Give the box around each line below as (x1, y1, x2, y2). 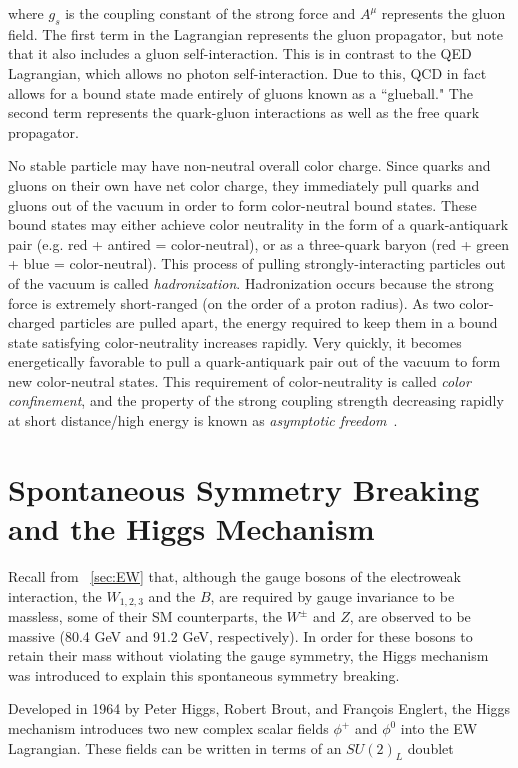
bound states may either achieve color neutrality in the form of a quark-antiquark (8, 214, 509, 235)
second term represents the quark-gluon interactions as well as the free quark (8, 102, 480, 123)
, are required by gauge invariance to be (210, 585, 455, 606)
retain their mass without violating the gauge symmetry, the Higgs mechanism (8, 645, 489, 666)
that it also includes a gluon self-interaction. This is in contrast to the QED (8, 43, 472, 64)
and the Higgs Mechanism (8, 508, 375, 549)
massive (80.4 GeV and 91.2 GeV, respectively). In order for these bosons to (8, 625, 473, 646)
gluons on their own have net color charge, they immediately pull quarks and (8, 174, 480, 195)
